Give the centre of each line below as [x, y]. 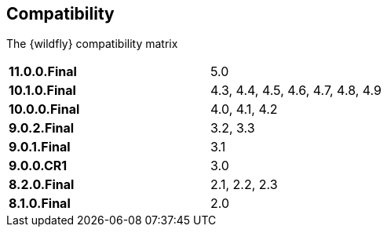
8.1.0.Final [40, 204]
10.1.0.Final [42, 91]
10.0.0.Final [44, 109]
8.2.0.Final [42, 185]
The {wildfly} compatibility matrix [92, 44]
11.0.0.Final [43, 72]
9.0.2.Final [42, 128]
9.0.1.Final [40, 147]
